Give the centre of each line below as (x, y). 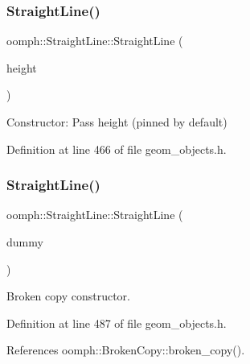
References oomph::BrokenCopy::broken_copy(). (126, 350)
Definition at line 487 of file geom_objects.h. (117, 323)
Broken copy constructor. (68, 296)
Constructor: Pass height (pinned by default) (117, 122)
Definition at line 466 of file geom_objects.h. (117, 149)
